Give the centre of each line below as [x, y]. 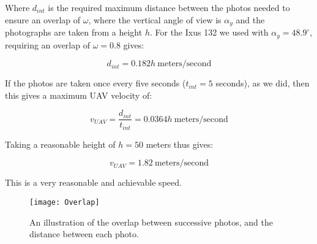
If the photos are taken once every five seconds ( [95, 83]
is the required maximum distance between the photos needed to [169, 7]
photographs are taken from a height [74, 32]
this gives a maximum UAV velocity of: [79, 95]
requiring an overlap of [47, 44]
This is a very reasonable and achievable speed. [93, 182]
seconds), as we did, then [263, 83]
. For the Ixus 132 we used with [209, 32]
